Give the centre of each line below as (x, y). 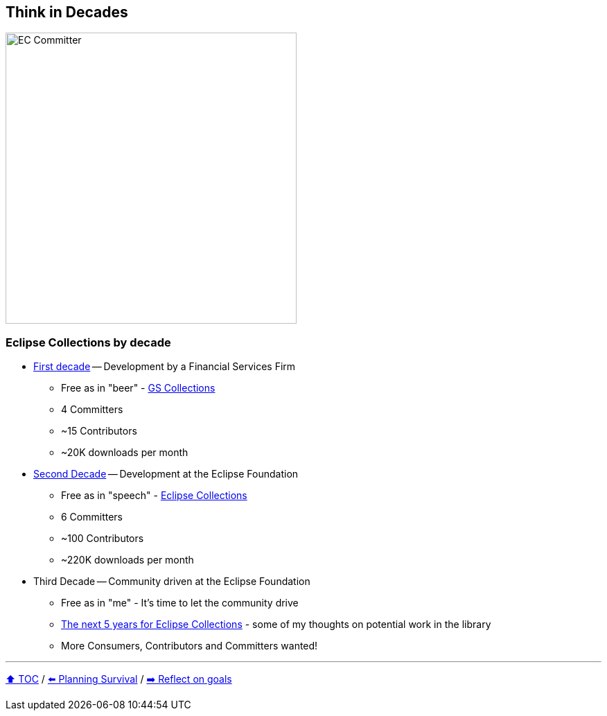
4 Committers (92, 410)
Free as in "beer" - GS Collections (138, 388)
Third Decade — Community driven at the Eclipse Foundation (172, 582)
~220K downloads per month (127, 560)
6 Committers (92, 517)
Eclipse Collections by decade (88, 342)
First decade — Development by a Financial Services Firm (165, 367)
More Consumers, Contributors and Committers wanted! (190, 646)
